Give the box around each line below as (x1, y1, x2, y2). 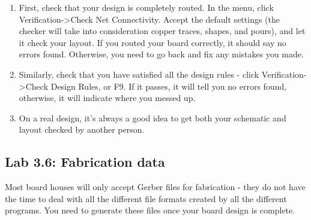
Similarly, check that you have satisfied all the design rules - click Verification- (19, 68, 307, 80)
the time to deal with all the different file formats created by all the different (5, 192, 287, 204)
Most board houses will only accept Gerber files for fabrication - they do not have (5, 181, 306, 193)
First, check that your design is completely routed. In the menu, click (19, 1, 274, 13)
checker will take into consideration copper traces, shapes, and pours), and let (19, 25, 306, 37)
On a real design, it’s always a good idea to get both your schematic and (19, 111, 286, 124)
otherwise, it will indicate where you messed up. (19, 91, 196, 104)
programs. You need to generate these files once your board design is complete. (5, 204, 295, 216)
